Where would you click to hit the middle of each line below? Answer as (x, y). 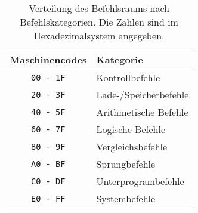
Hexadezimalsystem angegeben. (99, 35)
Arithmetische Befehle (142, 112)
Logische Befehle (131, 129)
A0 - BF (48, 164)
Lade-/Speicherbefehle (143, 95)
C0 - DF (48, 181)
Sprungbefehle (126, 164)
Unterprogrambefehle (140, 181)
